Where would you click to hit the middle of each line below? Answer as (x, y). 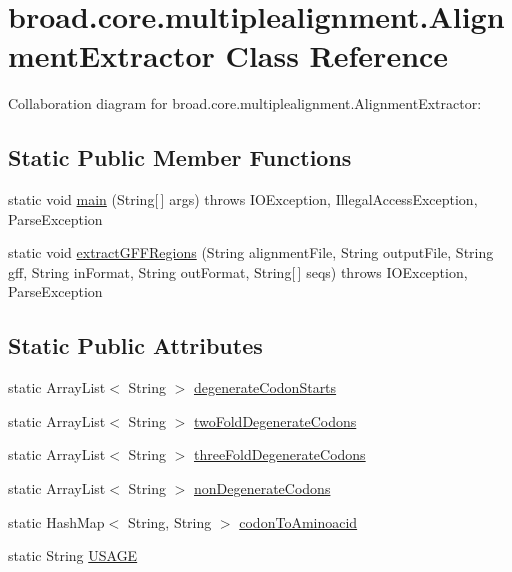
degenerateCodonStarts (265, 387)
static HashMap (56, 521)
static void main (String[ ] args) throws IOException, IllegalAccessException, (243, 199)
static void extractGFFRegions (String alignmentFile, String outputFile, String (251, 252)
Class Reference (337, 55)
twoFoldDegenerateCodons (275, 420)
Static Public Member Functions (180, 157)
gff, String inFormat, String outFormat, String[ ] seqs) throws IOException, (238, 271)
